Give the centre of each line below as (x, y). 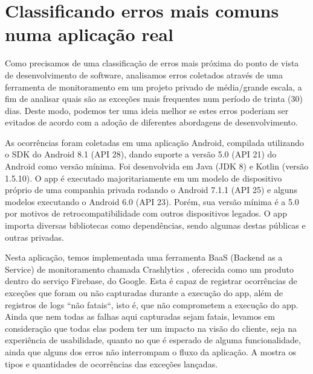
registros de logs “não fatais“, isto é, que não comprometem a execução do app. (152, 304)
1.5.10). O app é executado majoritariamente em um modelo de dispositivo (144, 178)
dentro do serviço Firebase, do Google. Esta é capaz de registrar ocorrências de (151, 281)
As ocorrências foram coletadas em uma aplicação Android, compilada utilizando (155, 142)
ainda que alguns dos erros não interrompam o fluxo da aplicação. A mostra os (151, 351)
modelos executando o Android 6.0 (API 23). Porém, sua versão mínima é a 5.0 (152, 201)
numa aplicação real (89, 34)
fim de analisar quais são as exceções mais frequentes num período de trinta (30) (154, 99)
